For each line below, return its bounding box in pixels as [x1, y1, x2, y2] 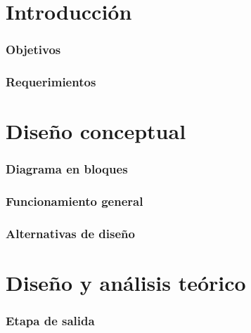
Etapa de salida [6, 312, 95, 329]
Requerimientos [6, 73, 96, 91]
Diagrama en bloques [6, 160, 128, 178]
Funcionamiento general [6, 192, 143, 210]
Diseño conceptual [6, 117, 186, 145]
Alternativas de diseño [6, 225, 135, 242]
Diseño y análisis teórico [6, 268, 246, 297]
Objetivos [6, 41, 61, 58]
